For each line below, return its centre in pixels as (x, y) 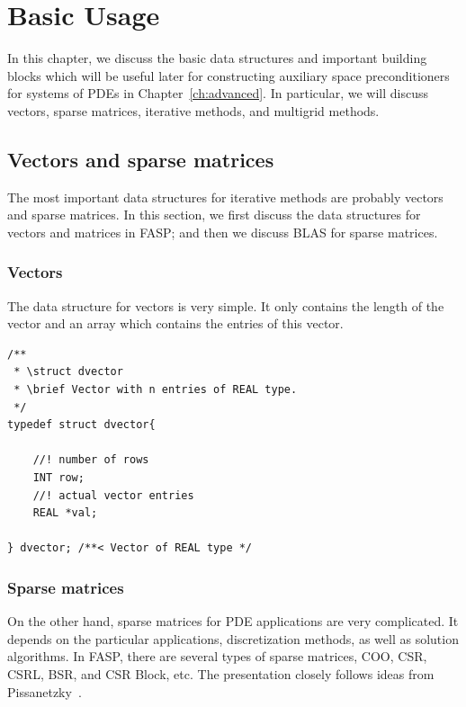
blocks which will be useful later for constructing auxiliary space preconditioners (229, 75)
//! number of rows (91, 460)
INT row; (58, 478)
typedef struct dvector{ (81, 425)
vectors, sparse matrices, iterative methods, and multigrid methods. (193, 110)
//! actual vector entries (113, 495)
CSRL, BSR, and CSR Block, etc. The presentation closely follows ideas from (221, 674)
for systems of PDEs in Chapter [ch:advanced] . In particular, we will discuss (218, 93)
